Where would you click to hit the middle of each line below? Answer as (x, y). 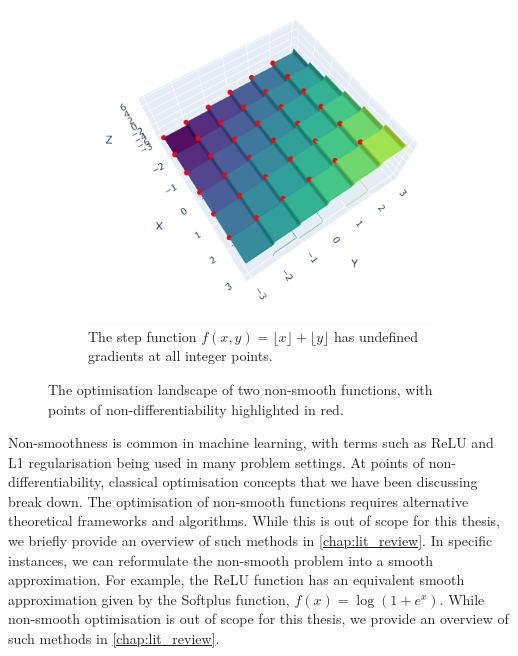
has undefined (376, 335)
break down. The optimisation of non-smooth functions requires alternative (238, 500)
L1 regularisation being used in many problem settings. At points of (216, 461)
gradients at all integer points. (180, 355)
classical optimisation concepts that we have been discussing (293, 481)
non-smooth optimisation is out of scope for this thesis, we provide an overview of (258, 618)
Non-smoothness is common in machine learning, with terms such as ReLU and (251, 442)
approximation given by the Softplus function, (149, 598)
